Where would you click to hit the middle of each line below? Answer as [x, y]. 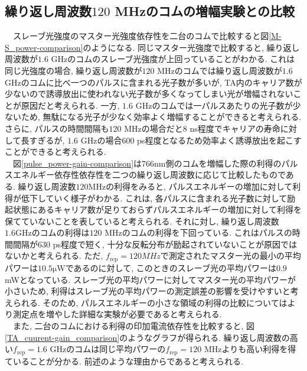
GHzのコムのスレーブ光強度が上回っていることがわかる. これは [173, 59]
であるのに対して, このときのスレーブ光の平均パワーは [171, 267]
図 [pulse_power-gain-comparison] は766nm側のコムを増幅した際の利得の [147, 163]
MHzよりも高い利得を [246, 349]
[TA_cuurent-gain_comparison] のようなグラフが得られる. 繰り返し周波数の [147, 337]
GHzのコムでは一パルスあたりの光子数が [214, 105]
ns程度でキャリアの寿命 [235, 128]
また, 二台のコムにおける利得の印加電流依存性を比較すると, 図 [134, 325]
